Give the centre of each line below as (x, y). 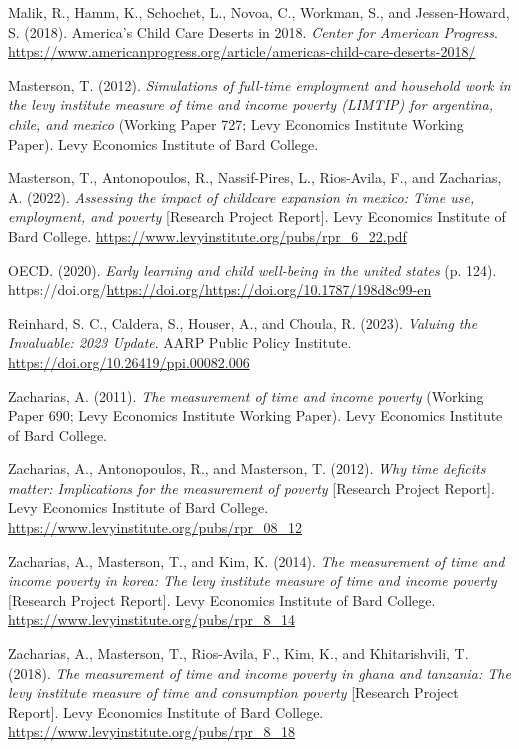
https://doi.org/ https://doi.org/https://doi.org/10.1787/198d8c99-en (220, 289)
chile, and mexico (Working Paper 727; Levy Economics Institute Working (236, 123)
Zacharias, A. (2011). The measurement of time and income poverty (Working (246, 395)
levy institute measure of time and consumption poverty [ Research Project (233, 692)
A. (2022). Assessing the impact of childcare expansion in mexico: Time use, (241, 196)
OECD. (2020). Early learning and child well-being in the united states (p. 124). (252, 269)
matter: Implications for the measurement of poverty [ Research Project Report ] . (251, 487)
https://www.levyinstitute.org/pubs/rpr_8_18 (152, 731)
